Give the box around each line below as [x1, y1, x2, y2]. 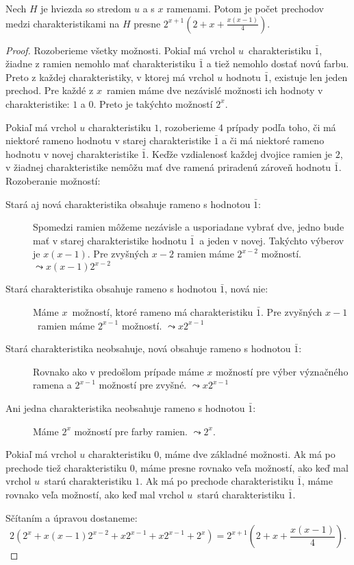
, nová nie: [225, 281, 268, 296]
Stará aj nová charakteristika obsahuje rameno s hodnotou [5, 196, 251, 211]
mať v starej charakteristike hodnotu [33, 233, 187, 247]
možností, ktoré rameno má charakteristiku [72, 305, 253, 319]
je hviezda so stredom [40, 1, 131, 15]
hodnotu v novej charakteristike [5, 146, 138, 161]
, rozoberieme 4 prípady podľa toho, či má [159, 119, 336, 134]
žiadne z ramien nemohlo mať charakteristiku [5, 56, 196, 71]
